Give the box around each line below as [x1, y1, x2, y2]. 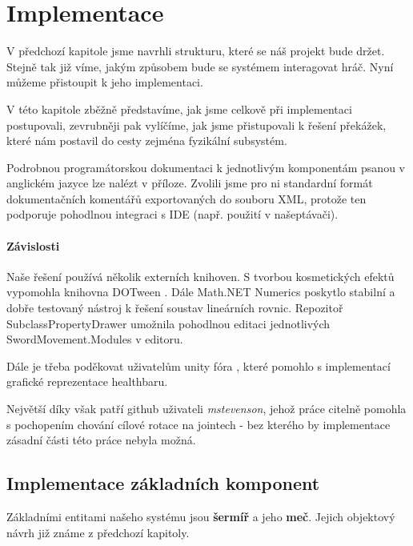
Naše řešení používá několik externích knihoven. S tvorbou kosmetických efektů [6, 267, 395, 284]
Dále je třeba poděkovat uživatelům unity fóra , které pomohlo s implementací [6, 357, 391, 374]
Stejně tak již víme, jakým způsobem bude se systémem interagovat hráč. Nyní [6, 58, 394, 74]
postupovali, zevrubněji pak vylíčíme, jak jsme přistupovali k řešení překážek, [6, 116, 387, 133]
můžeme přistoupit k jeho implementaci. [6, 74, 203, 90]
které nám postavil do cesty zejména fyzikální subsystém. [6, 132, 287, 149]
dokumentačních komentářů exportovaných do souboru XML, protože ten [6, 190, 367, 207]
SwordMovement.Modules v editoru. [6, 331, 183, 347]
